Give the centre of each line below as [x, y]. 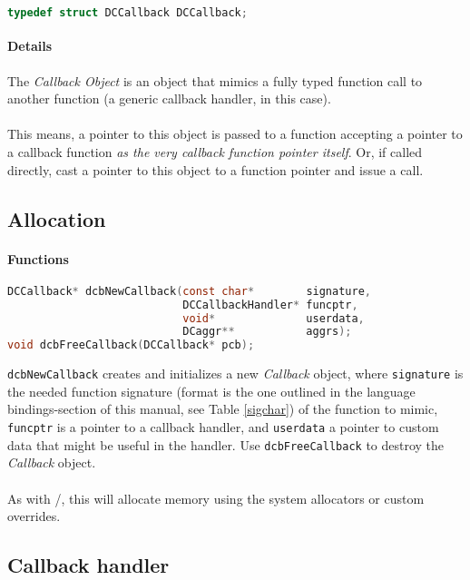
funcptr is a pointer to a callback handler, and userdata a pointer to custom [223, 427]
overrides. [34, 516]
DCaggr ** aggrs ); [267, 332]
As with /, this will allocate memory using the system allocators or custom [216, 498]
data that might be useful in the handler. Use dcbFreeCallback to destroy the [226, 444]
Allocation [57, 218]
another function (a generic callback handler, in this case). [169, 98]
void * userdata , [274, 318]
